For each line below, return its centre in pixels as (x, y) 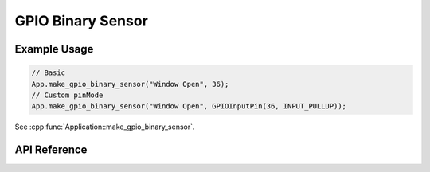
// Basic (49, 73)
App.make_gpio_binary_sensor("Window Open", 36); (130, 84)
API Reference (51, 150)
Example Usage (54, 49)
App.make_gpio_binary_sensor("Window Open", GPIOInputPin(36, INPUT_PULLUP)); (189, 106)
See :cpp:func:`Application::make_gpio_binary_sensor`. (105, 127)
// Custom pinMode (67, 95)
